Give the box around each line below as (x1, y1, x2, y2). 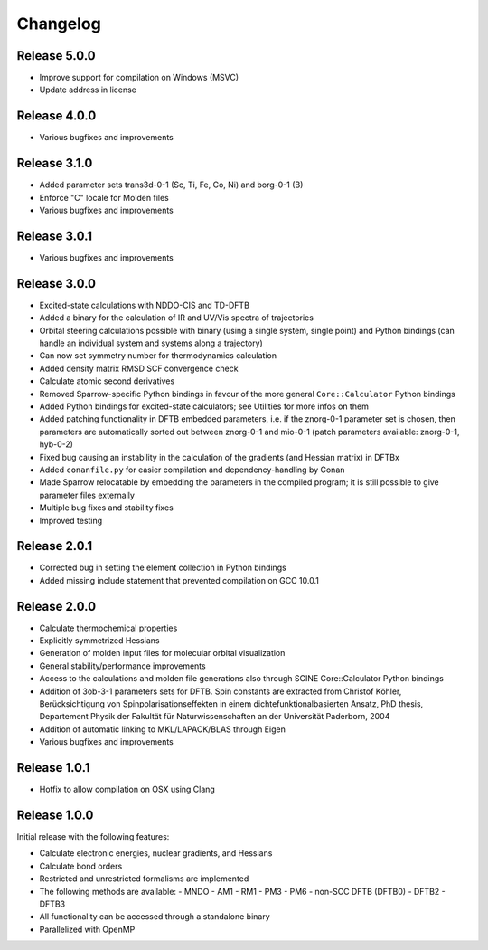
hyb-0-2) (39, 439, 74, 450)
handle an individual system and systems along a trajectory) (39, 337, 264, 348)
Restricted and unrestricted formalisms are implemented (39, 873, 249, 884)
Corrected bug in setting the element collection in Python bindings (39, 562, 286, 574)
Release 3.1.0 (16, 156, 93, 171)
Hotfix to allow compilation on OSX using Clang (39, 784, 216, 795)
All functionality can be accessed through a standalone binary (39, 911, 270, 922)
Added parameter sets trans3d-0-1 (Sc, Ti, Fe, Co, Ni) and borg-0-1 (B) (39, 179, 304, 190)
